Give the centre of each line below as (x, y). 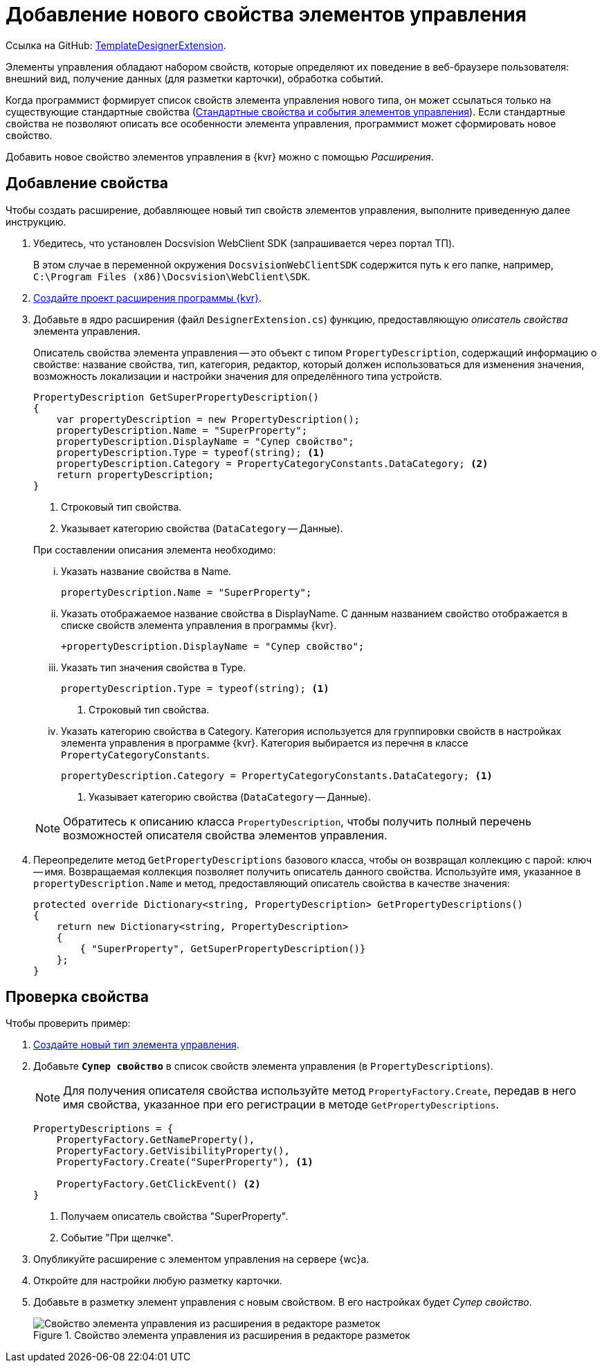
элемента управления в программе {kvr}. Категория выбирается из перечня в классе (265, 742)
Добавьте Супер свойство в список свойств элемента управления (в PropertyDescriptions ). (263, 1066)
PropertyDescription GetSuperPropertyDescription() (176, 397)
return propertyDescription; (135, 474)
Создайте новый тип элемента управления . (136, 1045)
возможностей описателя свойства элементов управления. (225, 835)
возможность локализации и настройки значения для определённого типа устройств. (238, 376)
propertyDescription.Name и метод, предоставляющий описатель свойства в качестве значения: (272, 883)
